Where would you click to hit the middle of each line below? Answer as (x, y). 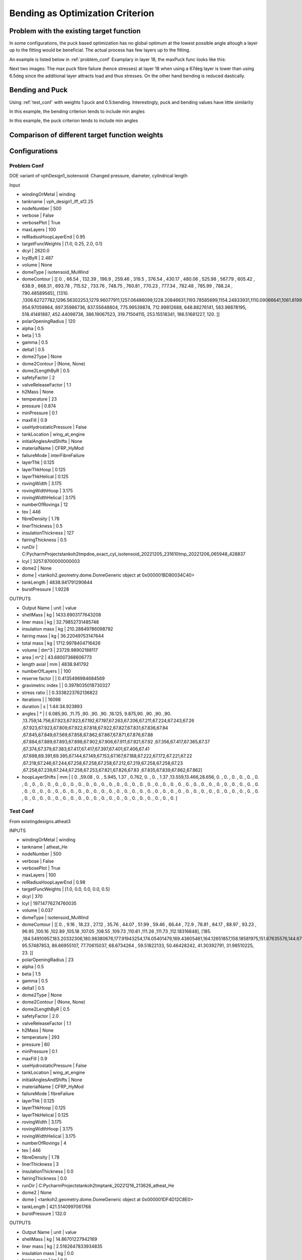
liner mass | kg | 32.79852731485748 (60, 622)
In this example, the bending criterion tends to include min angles (77, 111)
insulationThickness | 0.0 (48, 1171)
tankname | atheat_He (45, 847)
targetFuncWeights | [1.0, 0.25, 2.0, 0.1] (62, 244)
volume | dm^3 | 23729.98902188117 (60, 650)
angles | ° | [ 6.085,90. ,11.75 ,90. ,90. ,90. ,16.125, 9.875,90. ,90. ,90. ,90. (97, 714)
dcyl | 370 (32, 896)
